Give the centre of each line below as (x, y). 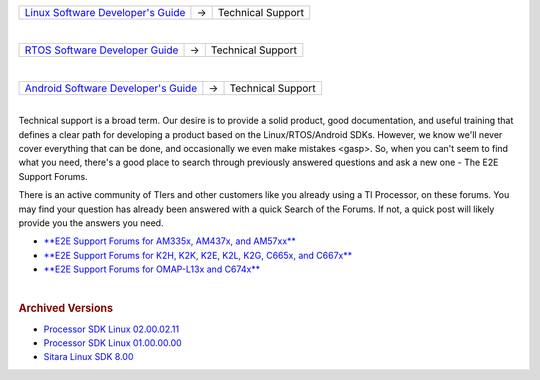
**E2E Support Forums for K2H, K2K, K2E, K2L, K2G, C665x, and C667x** (198, 255)
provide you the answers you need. (91, 222)
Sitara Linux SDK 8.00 (88, 357)
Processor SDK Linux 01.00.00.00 (112, 342)
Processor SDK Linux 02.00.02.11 (111, 329)
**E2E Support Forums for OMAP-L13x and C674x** (152, 269)
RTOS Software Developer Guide (101, 50)
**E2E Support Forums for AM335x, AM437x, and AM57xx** (170, 241)
